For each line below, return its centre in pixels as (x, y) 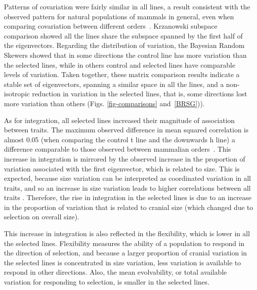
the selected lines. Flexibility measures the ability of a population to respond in (124, 243)
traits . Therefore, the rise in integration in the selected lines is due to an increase (128, 197)
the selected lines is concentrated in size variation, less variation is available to (123, 262)
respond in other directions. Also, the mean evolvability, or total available (115, 272)
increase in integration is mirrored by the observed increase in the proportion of (125, 158)
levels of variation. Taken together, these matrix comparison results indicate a (122, 74)
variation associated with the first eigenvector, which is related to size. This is (122, 168)
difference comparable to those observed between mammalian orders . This (118, 149)
